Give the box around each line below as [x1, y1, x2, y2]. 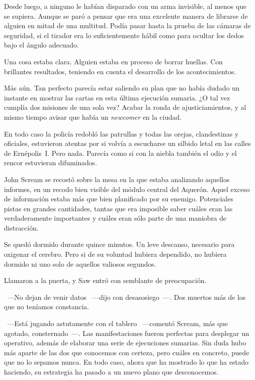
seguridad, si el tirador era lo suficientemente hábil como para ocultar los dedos [4, 30, 244, 40]
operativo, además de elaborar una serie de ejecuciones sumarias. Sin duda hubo [4, 337, 246, 348]
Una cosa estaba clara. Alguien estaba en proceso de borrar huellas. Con [4, 56, 223, 66]
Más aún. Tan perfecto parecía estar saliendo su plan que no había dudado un [4, 83, 240, 93]
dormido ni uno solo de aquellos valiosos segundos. [4, 258, 156, 269]
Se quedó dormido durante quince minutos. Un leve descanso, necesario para [4, 239, 235, 249]
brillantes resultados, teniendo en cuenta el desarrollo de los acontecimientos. [4, 66, 236, 76]
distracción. [4, 222, 39, 233]
